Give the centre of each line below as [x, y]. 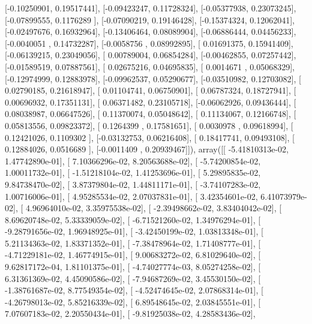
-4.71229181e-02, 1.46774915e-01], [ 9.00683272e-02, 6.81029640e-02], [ [133, 255]
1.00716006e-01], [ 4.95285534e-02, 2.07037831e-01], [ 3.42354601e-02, [131, 196]
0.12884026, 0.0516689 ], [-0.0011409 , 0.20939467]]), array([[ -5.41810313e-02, [147, 149]
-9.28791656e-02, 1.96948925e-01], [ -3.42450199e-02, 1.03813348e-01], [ [134, 231]
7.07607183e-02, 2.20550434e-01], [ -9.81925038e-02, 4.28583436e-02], [130, 313]
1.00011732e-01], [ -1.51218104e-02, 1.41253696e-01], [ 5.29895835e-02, [133, 172]
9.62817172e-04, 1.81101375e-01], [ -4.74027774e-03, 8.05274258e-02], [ [133, 267]
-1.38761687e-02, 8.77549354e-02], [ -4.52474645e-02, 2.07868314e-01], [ [134, 290]
